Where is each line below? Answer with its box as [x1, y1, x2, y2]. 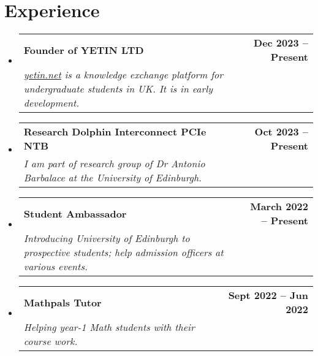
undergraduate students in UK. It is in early [23, 81, 213, 96]
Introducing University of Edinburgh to [23, 231, 190, 246]
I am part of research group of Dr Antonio [23, 156, 205, 171]
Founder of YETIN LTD [23, 42, 144, 57]
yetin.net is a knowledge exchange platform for [23, 67, 223, 82]
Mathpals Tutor [23, 295, 102, 309]
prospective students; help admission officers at [23, 245, 224, 260]
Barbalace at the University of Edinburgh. [23, 170, 202, 185]
